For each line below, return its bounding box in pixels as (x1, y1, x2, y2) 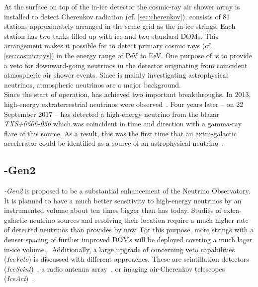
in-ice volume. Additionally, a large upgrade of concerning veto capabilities (4, 244, 235, 254)
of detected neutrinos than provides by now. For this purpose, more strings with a (4, 224, 254, 235)
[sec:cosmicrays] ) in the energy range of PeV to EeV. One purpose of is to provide (4, 50, 253, 60)
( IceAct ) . (4, 273, 34, 284)
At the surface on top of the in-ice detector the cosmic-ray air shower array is (4, 1, 240, 11)
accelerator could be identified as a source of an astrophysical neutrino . (4, 138, 224, 148)
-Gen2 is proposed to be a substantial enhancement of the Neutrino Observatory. (4, 186, 251, 196)
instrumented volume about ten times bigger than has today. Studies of (4, 205, 222, 215)
